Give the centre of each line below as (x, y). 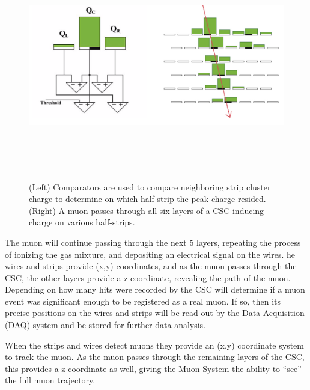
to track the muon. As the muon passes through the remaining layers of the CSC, (155, 357)
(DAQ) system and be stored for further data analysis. (105, 325)
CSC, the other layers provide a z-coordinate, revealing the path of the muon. (148, 277)
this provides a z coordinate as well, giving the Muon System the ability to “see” (153, 368)
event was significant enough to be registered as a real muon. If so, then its (143, 301)
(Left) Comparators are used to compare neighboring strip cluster (150, 187)
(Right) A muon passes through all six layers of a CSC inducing (147, 210)
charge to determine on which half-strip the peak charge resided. (147, 199)
